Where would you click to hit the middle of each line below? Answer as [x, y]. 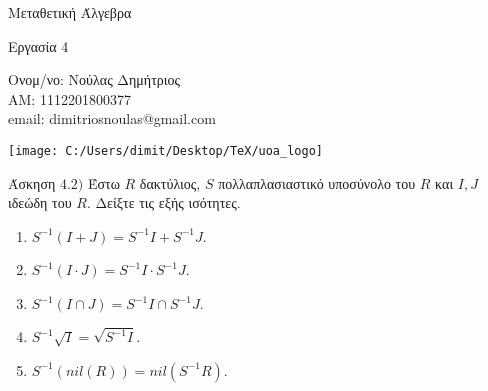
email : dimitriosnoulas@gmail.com [112, 118]
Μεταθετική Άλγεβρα [70, 12]
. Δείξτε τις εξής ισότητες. [163, 202]
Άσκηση [32, 182]
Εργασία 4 [38, 45]
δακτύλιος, [170, 182]
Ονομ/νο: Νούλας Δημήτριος [94, 79]
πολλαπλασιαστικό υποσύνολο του [317, 182]
